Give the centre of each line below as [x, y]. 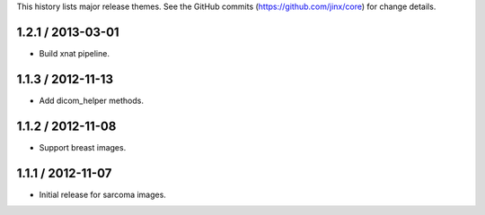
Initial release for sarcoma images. [102, 194]
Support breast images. [83, 147]
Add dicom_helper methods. [91, 100]
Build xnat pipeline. [74, 53]
